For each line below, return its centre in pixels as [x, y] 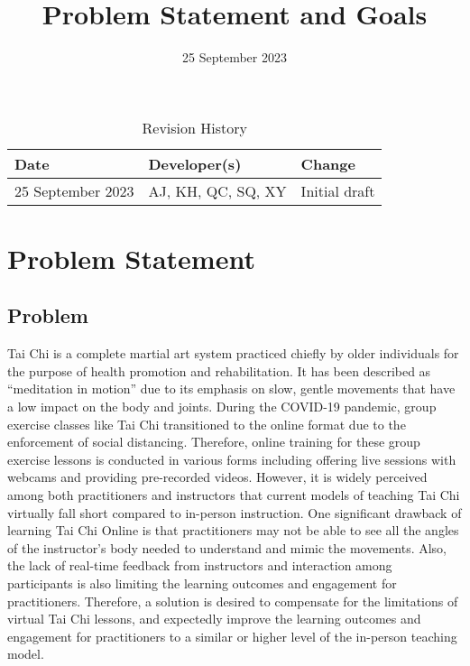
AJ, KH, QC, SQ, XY [217, 190]
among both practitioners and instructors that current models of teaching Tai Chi [234, 495]
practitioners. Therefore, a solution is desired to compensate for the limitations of [233, 601]
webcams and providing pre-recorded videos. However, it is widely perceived [217, 477]
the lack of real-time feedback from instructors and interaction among [200, 565]
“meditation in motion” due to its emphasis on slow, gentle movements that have [231, 388]
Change [328, 163]
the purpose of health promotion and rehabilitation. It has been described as [219, 370]
